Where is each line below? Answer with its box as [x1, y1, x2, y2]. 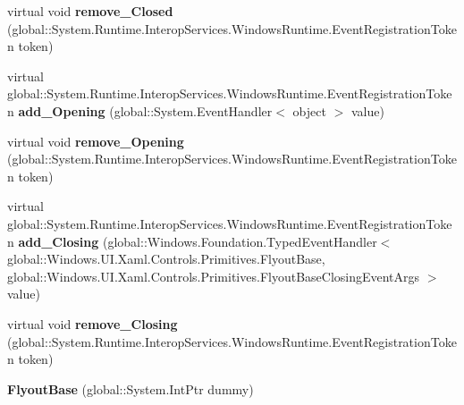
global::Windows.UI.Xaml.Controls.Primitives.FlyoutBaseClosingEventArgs [7, 266, 420, 285]
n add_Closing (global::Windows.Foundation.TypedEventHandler [7, 232, 377, 250]
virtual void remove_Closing [7, 314, 178, 333]
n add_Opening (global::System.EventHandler [7, 101, 273, 120]
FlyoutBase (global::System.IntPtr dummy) [7, 379, 254, 398]
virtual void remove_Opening [7, 131, 184, 150]
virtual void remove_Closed [7, 2, 173, 20]
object [292, 101, 326, 120]
